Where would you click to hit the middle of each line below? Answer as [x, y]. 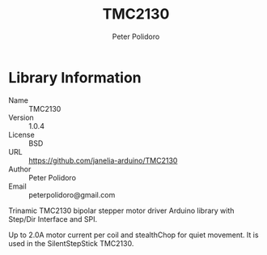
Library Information [75, 77]
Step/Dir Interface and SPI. [53, 219]
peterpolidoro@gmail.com [72, 194]
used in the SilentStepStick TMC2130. [71, 243]
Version [21, 117]
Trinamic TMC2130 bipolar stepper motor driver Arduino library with [121, 210]
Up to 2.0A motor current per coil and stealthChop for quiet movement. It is [133, 235]
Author [20, 169]
